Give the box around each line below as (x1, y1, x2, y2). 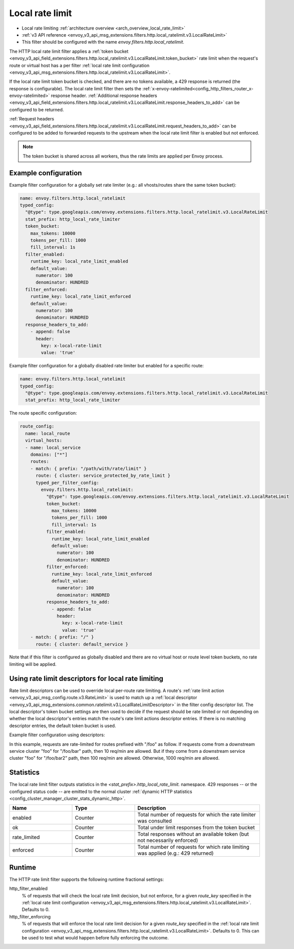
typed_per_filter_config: (36, 480, 100, 485)
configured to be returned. (9, 106, 64, 112)
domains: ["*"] (30, 452, 68, 457)
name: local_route (25, 431, 70, 436)
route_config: (20, 424, 55, 429)
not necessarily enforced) (137, 837, 198, 844)
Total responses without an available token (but (137, 831, 249, 838)
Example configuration (9, 169, 82, 177)
